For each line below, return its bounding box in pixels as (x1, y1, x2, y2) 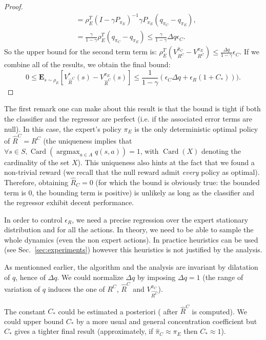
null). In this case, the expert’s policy (4, 123, 121, 134)
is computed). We (192, 306, 247, 316)
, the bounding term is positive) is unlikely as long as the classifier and (32, 187, 254, 197)
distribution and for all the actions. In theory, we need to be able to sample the (4, 224, 254, 235)
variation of (4, 283, 40, 294)
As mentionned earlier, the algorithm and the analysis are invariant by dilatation (4, 262, 258, 272)
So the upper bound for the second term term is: (4, 46, 157, 57)
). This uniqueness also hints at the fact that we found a (77, 156, 255, 167)
